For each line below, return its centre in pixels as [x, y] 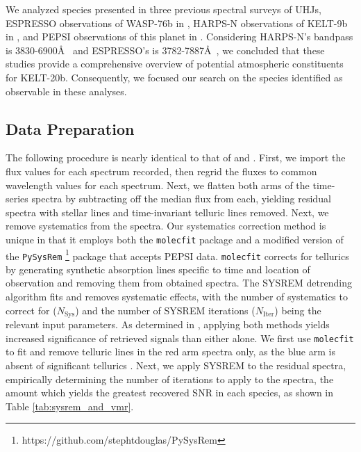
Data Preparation [70, 128]
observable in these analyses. [66, 91]
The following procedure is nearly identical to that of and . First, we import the [176, 158]
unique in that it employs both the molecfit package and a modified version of [175, 239]
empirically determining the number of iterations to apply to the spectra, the [170, 379]
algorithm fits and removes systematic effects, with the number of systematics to [177, 297]
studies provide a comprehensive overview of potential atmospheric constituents [175, 64]
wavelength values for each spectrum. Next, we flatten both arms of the [158, 185]
